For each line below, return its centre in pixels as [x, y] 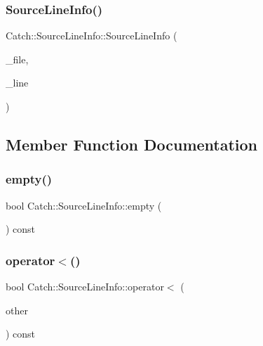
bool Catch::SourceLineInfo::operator [85, 286]
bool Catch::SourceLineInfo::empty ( [84, 205]
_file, [17, 59]
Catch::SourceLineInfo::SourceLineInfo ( [92, 36]
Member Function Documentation [132, 144]
